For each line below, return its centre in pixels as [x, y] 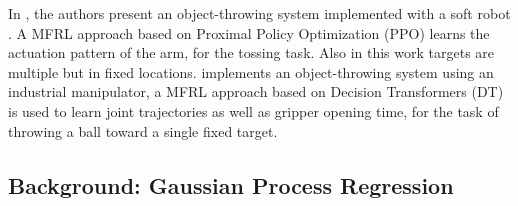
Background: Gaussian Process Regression [231, 184]
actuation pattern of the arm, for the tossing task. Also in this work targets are [251, 52]
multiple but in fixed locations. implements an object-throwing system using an [251, 71]
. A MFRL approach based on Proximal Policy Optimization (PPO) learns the [249, 32]
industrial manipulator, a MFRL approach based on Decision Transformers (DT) [256, 91]
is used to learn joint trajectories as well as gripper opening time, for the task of [253, 110]
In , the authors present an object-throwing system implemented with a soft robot [259, 13]
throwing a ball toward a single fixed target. [143, 130]
